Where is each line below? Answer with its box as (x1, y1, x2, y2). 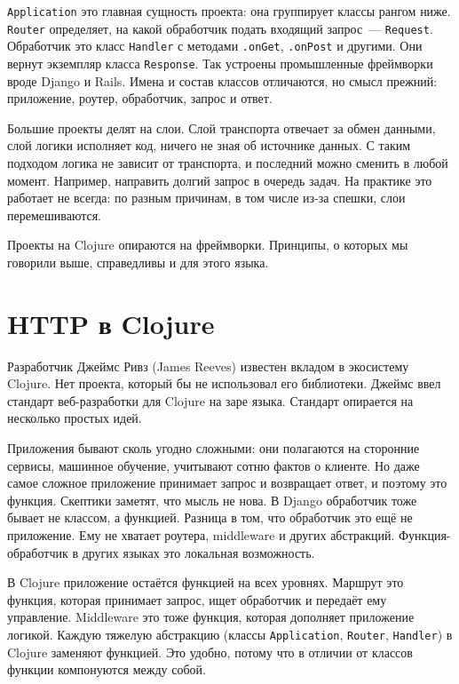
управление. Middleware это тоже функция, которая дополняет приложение (7, 608, 415, 626)
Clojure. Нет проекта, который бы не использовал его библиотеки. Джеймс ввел (7, 374, 441, 393)
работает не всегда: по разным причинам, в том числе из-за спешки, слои (7, 188, 406, 207)
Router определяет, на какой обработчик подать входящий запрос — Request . (7, 19, 433, 37)
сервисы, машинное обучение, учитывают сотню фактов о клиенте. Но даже (7, 456, 420, 474)
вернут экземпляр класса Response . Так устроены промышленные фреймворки (7, 53, 433, 72)
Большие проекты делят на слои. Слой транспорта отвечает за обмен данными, (7, 118, 436, 137)
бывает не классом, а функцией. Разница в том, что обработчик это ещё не (7, 508, 413, 527)
